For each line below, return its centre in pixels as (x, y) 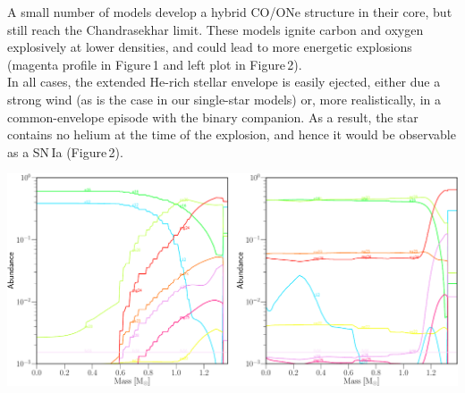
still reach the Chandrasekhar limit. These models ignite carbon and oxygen (216, 29)
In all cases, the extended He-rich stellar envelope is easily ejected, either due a (224, 82)
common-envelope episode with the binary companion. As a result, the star (213, 117)
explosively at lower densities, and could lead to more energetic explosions (210, 47)
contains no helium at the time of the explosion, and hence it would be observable (232, 134)
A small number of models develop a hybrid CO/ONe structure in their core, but (230, 12)
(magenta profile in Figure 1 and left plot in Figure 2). (155, 64)
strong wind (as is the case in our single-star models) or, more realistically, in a (224, 99)
